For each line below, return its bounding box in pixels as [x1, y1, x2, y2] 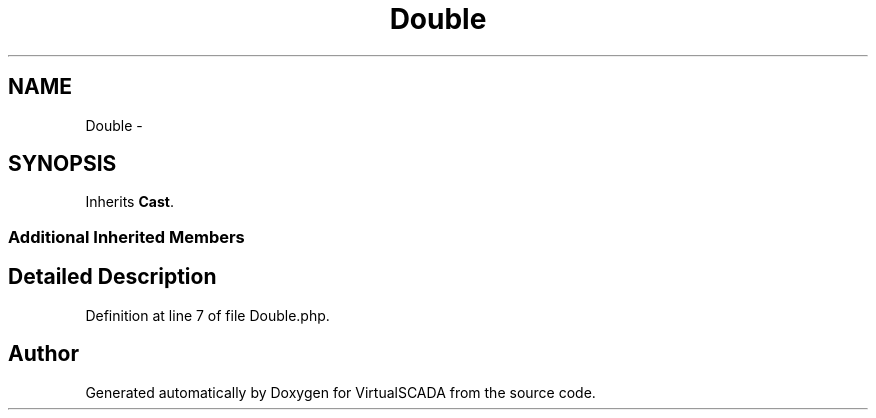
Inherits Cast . [85, 193, 174, 211]
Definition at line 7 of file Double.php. [85, 306, 330, 324]
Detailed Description [8, 264, 217, 290]
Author [8, 341, 79, 367]
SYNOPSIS [8, 151, 117, 177]
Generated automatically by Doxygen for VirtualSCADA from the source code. [85, 383, 596, 401]
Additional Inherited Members [8, 226, 245, 247]
